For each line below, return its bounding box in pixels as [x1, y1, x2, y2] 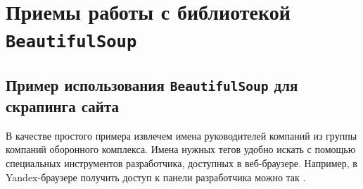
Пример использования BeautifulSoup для [6, 74, 298, 96]
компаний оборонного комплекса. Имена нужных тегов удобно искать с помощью [6, 142, 356, 157]
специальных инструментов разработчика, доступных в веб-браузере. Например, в [6, 156, 357, 171]
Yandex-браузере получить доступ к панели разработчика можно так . [6, 169, 306, 184]
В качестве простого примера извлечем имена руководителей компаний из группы [6, 128, 357, 142]
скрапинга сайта [6, 95, 119, 117]
